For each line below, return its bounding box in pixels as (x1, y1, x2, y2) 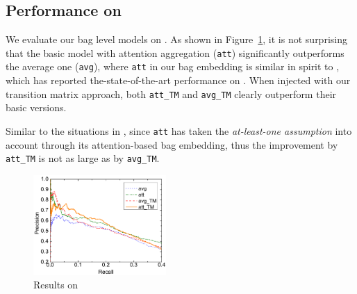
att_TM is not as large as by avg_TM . (6, 151, 160, 165)
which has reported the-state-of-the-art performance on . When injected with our (6, 73, 351, 88)
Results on (33, 277, 78, 292)
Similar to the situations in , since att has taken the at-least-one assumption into (6, 123, 352, 138)
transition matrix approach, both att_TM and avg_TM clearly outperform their (6, 86, 337, 101)
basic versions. (6, 100, 67, 115)
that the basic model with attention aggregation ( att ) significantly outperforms (6, 45, 344, 60)
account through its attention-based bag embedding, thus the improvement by (6, 137, 338, 152)
